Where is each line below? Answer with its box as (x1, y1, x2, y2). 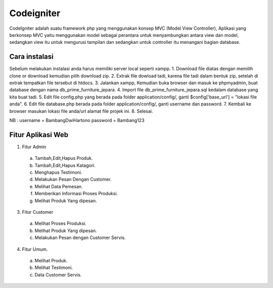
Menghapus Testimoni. (34, 169, 82, 176)
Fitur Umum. (22, 246, 48, 252)
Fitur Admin (22, 144, 47, 150)
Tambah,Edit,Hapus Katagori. (34, 162, 96, 168)
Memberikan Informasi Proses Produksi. (34, 191, 118, 197)
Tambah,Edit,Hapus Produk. (34, 155, 93, 161)
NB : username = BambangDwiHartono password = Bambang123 (9, 117, 145, 123)
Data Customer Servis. (34, 271, 82, 277)
